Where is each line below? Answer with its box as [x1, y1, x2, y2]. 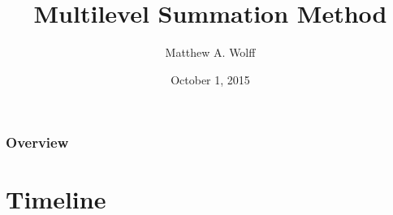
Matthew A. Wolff [165, 44, 256, 61]
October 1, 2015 [171, 71, 250, 88]
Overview [6, 132, 69, 153]
